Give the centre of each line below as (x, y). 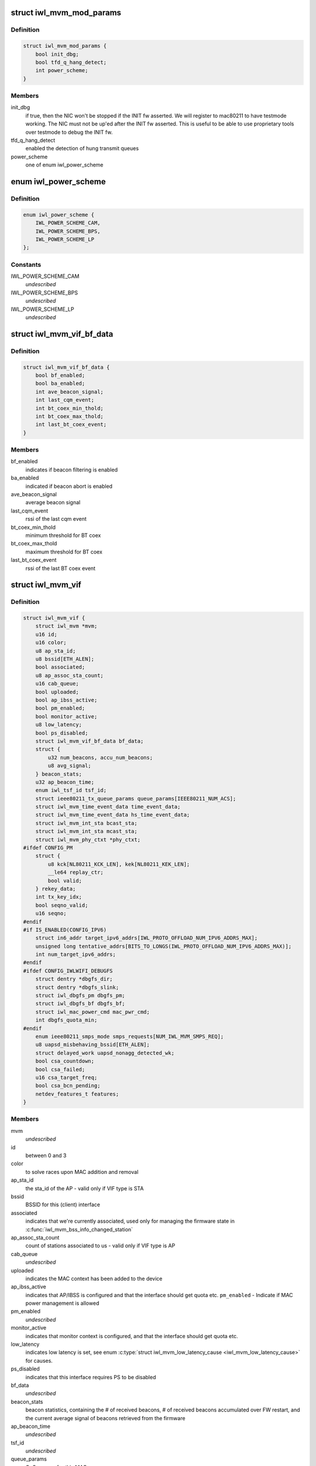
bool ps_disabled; (62, 733)
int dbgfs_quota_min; (66, 1020)
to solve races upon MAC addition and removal (82, 1172)
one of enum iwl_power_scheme (64, 165)
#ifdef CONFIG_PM (48, 848)
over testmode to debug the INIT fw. (69, 132)
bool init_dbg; (57, 54)
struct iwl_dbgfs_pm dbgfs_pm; (80, 996)
